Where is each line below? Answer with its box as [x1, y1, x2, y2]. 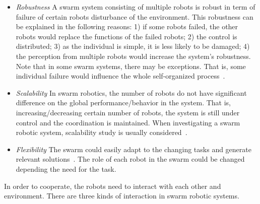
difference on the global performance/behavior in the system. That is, [16, 97, 231, 108]
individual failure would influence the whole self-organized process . [16, 71, 225, 81]
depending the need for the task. [16, 163, 116, 174]
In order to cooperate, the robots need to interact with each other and [4, 180, 221, 191]
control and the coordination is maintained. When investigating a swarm [16, 117, 240, 127]
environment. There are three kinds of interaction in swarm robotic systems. [4, 190, 239, 201]
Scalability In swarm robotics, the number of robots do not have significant [16, 87, 247, 98]
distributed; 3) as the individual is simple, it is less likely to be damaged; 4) [16, 41, 250, 51]
